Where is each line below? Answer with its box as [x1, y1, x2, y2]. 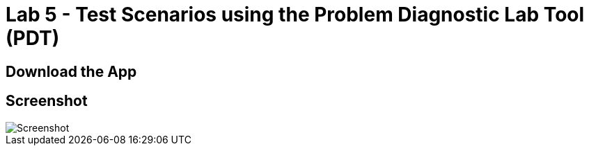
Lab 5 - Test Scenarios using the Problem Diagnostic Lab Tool [6, 3, 585, 26]
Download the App [6, 62, 137, 80]
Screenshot [6, 92, 88, 110]
